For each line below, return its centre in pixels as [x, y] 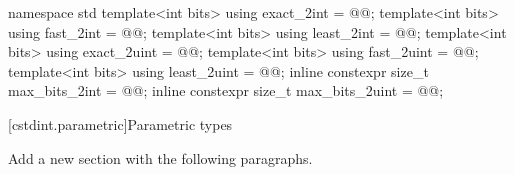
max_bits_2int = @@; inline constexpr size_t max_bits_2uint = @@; [226, 90]
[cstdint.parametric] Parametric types [120, 123]
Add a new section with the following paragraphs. [160, 157]
